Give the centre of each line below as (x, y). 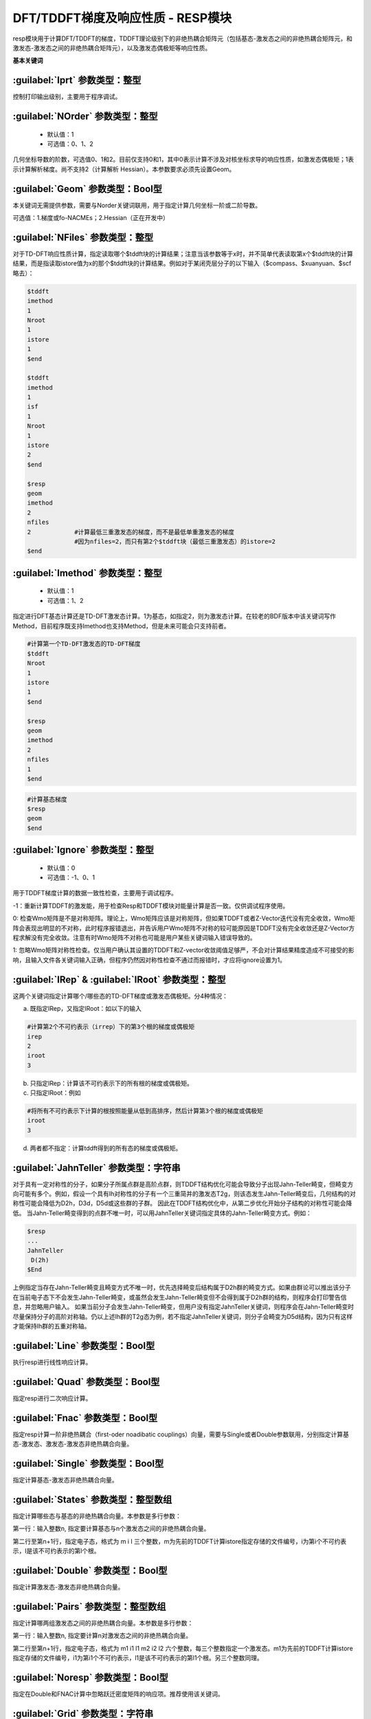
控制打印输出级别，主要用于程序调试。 (67, 97)
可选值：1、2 (65, 600)
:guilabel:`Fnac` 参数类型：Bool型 (85, 1417)
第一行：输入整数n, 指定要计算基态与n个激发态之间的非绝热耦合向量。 (111, 1529)
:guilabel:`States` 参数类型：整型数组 (92, 1499)
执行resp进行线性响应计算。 (52, 1362)
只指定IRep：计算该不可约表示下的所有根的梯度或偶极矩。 (112, 1083)
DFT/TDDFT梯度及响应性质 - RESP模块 (122, 18)
